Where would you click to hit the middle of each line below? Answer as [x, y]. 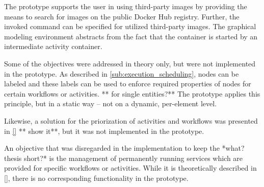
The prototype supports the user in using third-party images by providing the [126, 6]
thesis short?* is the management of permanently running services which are [124, 158]
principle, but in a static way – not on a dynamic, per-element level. [111, 103]
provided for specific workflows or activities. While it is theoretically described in [130, 168]
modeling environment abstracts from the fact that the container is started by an [131, 36]
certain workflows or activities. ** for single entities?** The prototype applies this [132, 93]
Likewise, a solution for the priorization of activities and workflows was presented [131, 120]
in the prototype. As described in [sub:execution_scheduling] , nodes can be [122, 73]
